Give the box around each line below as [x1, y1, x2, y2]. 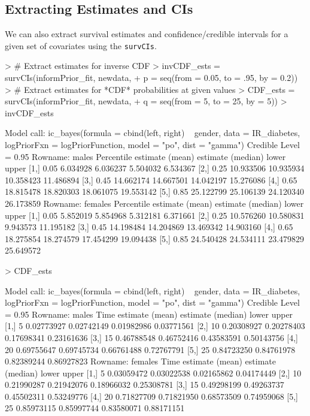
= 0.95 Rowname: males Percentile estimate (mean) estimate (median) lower [5, 150, 286, 162]
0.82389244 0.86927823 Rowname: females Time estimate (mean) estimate [5, 355, 276, 367]
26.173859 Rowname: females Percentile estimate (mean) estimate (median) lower [5, 197, 304, 209]
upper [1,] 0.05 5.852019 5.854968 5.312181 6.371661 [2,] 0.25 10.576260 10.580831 [5, 209, 305, 221]
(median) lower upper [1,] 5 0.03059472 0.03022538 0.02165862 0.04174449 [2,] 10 [5, 366, 302, 379]
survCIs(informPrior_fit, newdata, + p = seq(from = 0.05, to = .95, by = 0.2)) [5, 71, 298, 84]
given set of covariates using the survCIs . [5, 39, 157, 52]
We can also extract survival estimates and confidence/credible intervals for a [5, 28, 288, 40]
